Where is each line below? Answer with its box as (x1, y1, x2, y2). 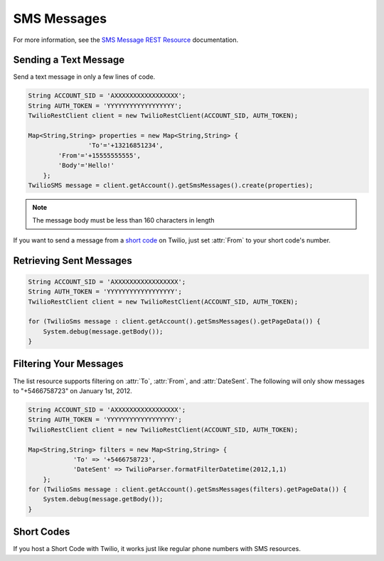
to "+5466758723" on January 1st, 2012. (13, 386, 133, 395)
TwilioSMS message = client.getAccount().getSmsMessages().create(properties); (28, 181, 314, 189)
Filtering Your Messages (13, 358, 124, 370)
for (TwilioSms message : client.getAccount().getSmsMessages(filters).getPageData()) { (28, 486, 348, 493)
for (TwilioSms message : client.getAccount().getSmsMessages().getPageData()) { (28, 317, 321, 326)
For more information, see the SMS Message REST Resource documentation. (13, 36, 239, 44)
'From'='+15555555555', (58, 151, 142, 159)
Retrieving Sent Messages (13, 255, 133, 267)
